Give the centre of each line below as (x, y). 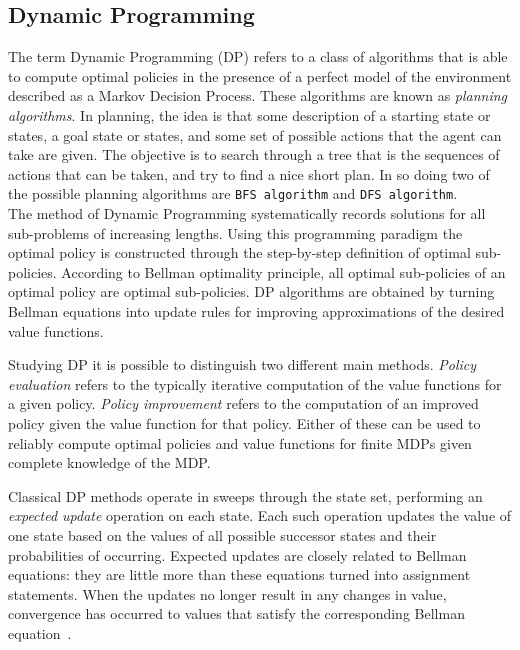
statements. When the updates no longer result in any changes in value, (227, 593)
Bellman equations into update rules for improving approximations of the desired (256, 310)
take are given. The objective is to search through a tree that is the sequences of (254, 154)
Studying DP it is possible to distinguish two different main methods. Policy (242, 364)
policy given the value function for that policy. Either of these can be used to (244, 422)
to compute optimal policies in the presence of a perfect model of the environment (260, 75)
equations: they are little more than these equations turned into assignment (239, 574)
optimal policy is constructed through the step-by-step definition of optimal (239, 252)
